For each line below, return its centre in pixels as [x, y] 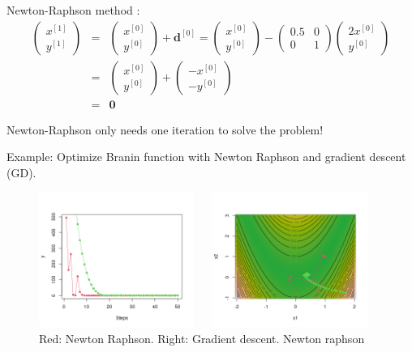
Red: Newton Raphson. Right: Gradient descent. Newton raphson [202, 338]
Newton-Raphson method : [73, 10]
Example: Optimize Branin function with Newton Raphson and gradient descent [206, 157]
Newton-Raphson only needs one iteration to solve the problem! [165, 129]
